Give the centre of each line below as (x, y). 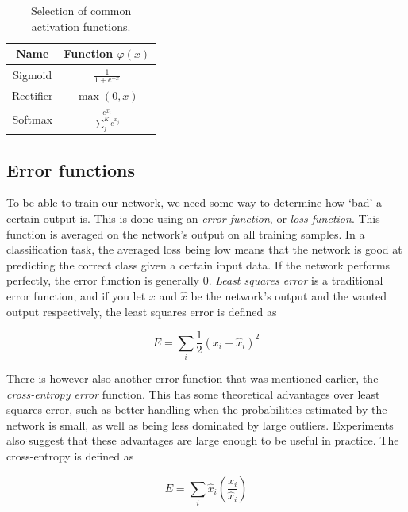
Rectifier (33, 96)
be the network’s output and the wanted (289, 296)
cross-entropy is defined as (70, 456)
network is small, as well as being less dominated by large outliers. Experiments (200, 424)
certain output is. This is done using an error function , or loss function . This (193, 218)
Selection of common (81, 10)
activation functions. (81, 26)
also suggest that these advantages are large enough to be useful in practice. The (203, 440)
